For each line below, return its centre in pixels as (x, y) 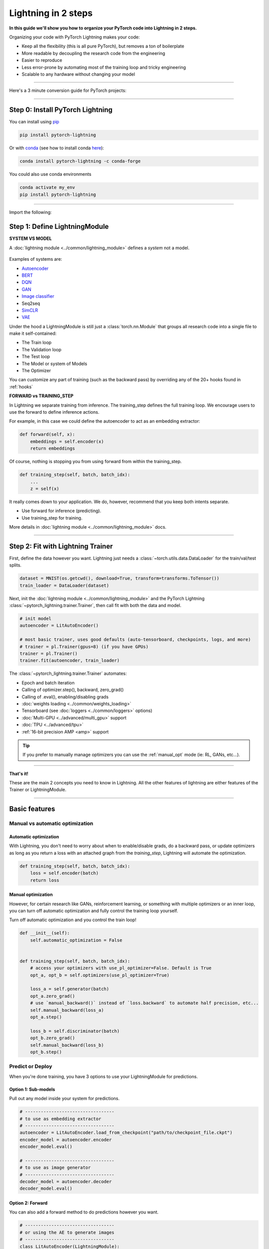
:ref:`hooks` (21, 387)
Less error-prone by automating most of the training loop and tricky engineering (104, 67)
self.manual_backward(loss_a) (67, 1010)
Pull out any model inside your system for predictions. (64, 1099)
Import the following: (30, 212)
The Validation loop (42, 349)
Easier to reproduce (42, 60)
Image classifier (38, 296)
